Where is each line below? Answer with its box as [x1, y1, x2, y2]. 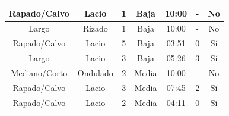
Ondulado [77, 66, 113, 79]
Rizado [82, 22, 108, 35]
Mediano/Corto [11, 66, 68, 79]
